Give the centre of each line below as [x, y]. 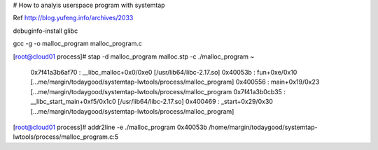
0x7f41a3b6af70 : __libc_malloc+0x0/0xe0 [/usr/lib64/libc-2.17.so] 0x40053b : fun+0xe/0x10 [164, 72]
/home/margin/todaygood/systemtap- [263, 127]
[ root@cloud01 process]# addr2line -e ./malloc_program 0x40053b [110, 127]
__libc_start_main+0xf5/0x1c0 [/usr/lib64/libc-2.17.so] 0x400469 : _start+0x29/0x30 [152, 102]
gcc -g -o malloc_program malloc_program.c [78, 44]
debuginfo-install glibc [45, 31]
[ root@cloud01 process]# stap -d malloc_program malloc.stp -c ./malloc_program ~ [134, 57]
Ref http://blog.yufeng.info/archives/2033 [73, 18]
